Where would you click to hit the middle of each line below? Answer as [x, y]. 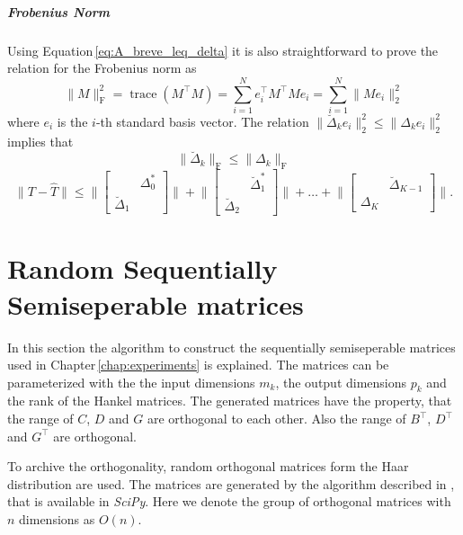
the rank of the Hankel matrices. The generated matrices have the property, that [230, 401]
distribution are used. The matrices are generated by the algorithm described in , [231, 483]
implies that [40, 141]
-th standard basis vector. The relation [202, 121]
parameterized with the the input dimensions [131, 382]
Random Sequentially [142, 268]
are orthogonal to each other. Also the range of [276, 419]
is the [72, 121]
